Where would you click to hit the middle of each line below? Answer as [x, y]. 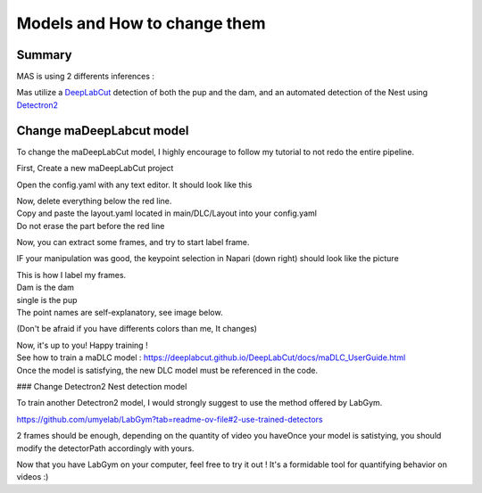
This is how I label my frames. [71, 275]
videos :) [33, 477]
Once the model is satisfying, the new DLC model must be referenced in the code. [167, 370]
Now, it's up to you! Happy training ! [82, 345]
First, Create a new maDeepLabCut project [95, 168]
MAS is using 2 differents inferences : [86, 77]
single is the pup [47, 300]
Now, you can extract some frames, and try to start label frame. [133, 242]
